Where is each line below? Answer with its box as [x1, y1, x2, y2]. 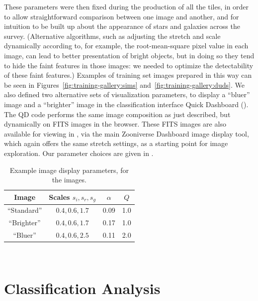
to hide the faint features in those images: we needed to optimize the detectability [4, 60, 254, 70]
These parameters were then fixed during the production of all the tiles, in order [4, 1, 249, 11]
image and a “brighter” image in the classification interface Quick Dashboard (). [4, 99, 249, 109]
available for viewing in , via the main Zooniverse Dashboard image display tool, [4, 128, 249, 139]
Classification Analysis [4, 278, 161, 298]
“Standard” [7, 205, 42, 215]
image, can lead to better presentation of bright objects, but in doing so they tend [4, 50, 255, 60]
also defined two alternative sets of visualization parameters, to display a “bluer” [4, 89, 250, 100]
